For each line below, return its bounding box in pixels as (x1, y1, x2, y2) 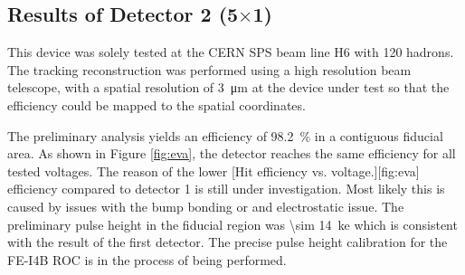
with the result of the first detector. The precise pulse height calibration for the (7, 232, 448, 251)
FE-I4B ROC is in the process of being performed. (7, 250, 287, 269)
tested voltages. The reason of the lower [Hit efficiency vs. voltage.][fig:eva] (7, 161, 420, 180)
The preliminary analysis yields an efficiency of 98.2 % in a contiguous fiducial (7, 126, 443, 145)
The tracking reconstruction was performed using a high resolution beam (7, 60, 412, 79)
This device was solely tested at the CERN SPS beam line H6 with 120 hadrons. (7, 43, 454, 62)
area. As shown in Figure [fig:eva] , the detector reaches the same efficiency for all (7, 144, 456, 163)
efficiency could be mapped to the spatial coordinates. (7, 95, 306, 114)
